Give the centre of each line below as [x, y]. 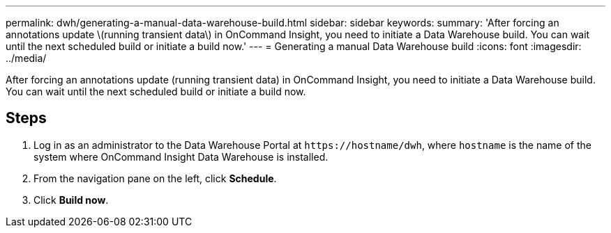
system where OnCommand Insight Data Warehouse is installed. [181, 156]
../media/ [26, 58]
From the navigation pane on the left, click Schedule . [155, 178]
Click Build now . [71, 200]
